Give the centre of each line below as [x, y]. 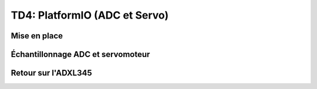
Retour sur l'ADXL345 [51, 73]
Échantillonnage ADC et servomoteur [80, 54]
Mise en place [37, 36]
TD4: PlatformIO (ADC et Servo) [90, 15]
